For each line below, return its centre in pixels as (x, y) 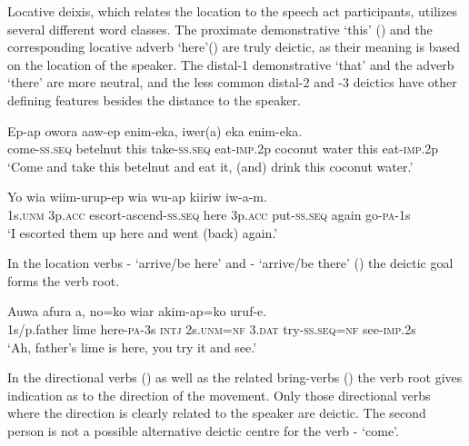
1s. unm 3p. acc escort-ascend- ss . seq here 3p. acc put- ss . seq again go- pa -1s (209, 214)
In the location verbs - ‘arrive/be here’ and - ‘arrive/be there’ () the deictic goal (230, 263)
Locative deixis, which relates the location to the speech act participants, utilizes (232, 11)
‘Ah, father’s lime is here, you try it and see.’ (132, 347)
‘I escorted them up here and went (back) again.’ (143, 232)
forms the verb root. (64, 280)
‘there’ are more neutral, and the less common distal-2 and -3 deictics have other (232, 82)
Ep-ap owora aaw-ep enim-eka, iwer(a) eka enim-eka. (155, 130)
